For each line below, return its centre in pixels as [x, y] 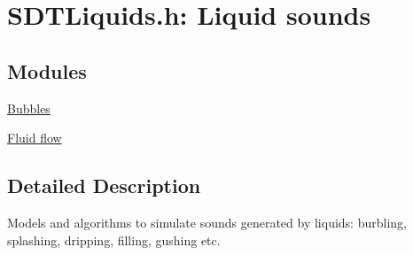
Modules [47, 70]
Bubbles [29, 108]
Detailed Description [104, 185]
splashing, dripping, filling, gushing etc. [114, 240]
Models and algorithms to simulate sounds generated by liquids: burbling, [207, 222]
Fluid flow [35, 138]
